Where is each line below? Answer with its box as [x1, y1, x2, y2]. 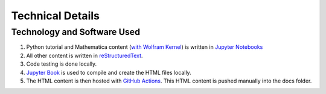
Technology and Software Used [11, 27, 141, 37]
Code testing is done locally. [26, 60, 97, 67]
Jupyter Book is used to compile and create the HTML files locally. [26, 69, 191, 76]
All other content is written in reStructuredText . [26, 52, 143, 59]
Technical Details [11, 9, 100, 22]
